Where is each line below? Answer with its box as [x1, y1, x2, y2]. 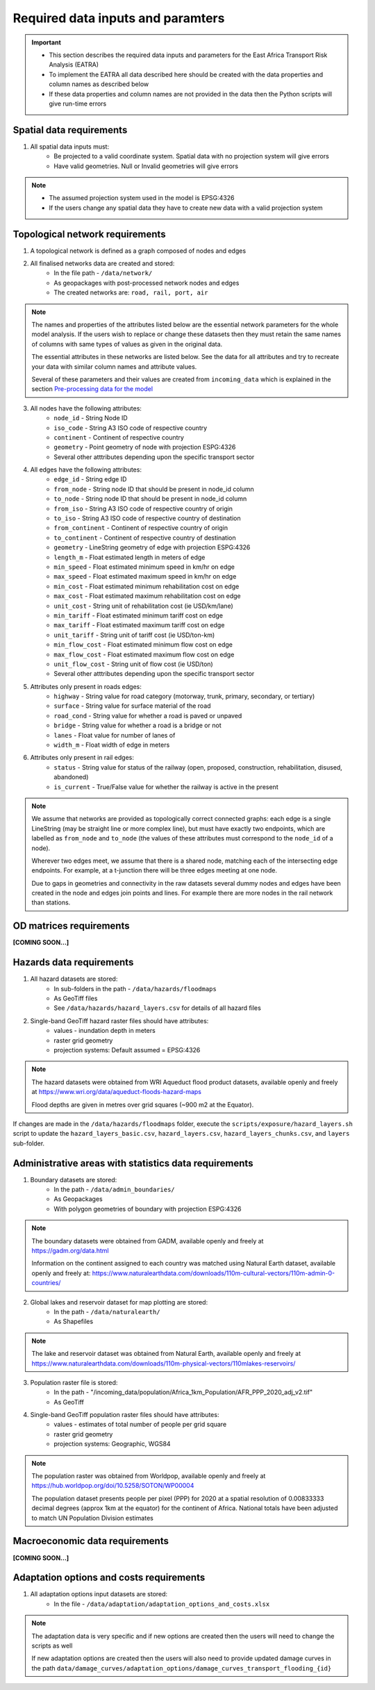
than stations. [31, 898, 71, 906]
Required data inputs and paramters [12, 10, 225, 26]
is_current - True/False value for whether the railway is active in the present [53, 782, 278, 791]
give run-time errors [49, 99, 107, 108]
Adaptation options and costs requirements [12, 1572, 206, 1584]
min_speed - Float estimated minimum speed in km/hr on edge [53, 563, 235, 571]
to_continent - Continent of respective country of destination [53, 533, 236, 542]
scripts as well [31, 1641, 73, 1650]
